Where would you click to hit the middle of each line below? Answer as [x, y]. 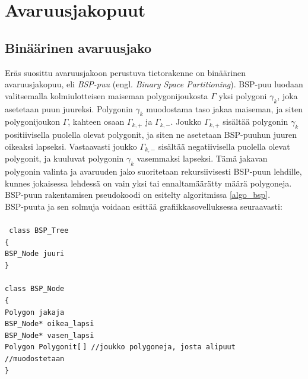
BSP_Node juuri [35, 254]
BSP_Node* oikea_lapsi [50, 324]
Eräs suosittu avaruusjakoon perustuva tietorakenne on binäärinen [126, 72]
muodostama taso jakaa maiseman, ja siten [224, 108]
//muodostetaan [35, 359]
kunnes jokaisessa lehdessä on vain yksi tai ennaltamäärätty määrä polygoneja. [148, 183]
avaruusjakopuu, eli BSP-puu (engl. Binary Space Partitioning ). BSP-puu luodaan [154, 84]
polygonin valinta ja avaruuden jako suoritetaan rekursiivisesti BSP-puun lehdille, [153, 171]
